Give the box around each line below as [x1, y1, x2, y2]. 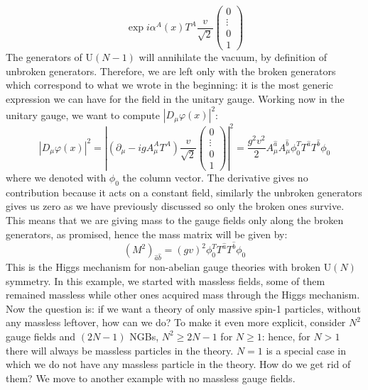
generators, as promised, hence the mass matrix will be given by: [6, 226, 288, 241]
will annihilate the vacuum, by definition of [139, 50, 328, 65]
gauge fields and [6, 328, 76, 343]
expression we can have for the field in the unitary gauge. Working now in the [6, 91, 345, 106]
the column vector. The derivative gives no [122, 169, 308, 184]
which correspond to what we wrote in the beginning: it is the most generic [6, 77, 333, 92]
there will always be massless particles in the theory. [6, 342, 234, 357]
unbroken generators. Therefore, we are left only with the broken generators [6, 63, 336, 78]
